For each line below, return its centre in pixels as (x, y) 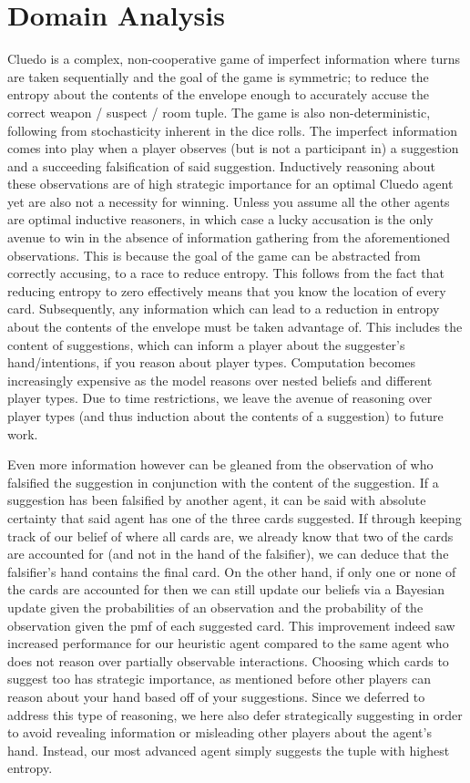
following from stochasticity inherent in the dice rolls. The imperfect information (232, 130)
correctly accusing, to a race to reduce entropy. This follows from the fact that (226, 273)
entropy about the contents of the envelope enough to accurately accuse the (218, 94)
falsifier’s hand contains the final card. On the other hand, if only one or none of (232, 571)
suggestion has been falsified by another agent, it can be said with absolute (217, 500)
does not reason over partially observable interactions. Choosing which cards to (228, 660)
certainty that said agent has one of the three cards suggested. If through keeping (235, 517)
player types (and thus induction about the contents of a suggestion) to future (225, 416)
